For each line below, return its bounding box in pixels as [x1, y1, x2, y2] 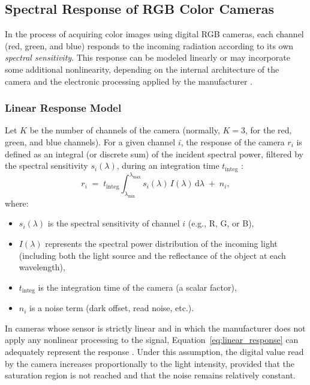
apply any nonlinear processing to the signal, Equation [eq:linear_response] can [5, 333, 299, 346]
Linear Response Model [5, 100, 122, 115]
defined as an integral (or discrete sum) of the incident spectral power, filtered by [5, 147, 303, 160]
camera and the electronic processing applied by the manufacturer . [5, 74, 252, 87]
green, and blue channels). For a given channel [5, 135, 176, 148]
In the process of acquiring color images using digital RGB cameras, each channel [5, 28, 304, 40]
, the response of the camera [180, 135, 285, 148]
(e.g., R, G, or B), [188, 217, 254, 229]
